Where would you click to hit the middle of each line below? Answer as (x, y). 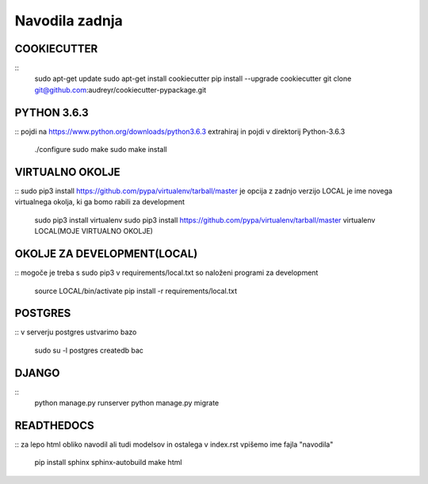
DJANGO (37, 373)
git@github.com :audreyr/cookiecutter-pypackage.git (120, 90)
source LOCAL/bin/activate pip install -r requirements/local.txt (136, 291)
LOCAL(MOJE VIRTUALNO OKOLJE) (94, 231)
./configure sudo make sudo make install (101, 150)
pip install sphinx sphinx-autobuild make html (108, 463)
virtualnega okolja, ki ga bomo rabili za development (100, 202)
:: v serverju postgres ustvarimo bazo (76, 332)
